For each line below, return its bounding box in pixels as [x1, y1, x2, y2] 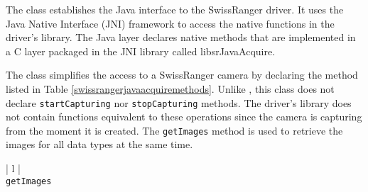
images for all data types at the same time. [6, 137, 193, 152]
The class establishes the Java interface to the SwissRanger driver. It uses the [6, 2, 344, 16]
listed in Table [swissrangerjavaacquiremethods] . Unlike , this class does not [6, 81, 335, 96]
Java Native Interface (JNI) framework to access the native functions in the [6, 16, 335, 30]
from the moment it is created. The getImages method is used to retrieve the [6, 123, 343, 137]
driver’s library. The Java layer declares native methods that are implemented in [6, 30, 356, 45]
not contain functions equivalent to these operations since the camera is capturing [6, 109, 362, 124]
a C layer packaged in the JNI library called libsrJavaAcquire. [6, 43, 276, 58]
